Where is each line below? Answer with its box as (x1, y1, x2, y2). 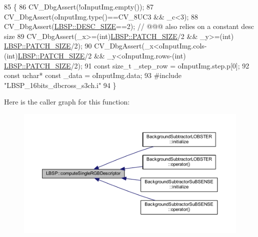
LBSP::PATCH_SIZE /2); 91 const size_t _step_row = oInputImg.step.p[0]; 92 (4, 60, 249, 70)
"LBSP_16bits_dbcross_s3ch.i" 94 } (4, 79, 116, 90)
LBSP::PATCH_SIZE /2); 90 (4, 40, 92, 51)
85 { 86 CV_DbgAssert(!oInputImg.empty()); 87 (4, 1, 154, 11)
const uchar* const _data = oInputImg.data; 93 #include (4, 70, 181, 80)
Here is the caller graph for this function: (4, 96, 130, 107)
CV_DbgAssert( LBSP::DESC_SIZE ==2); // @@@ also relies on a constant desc (4, 21, 254, 31)
